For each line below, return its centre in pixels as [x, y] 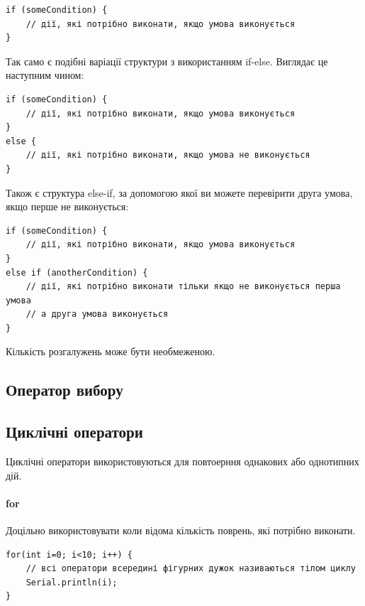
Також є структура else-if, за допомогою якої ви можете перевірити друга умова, [179, 192]
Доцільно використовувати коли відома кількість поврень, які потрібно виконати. [181, 530]
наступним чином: [45, 75]
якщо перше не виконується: [67, 206]
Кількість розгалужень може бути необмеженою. [111, 351]
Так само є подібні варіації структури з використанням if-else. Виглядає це [167, 61]
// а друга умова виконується [97, 314]
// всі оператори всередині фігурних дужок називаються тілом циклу [191, 569]
